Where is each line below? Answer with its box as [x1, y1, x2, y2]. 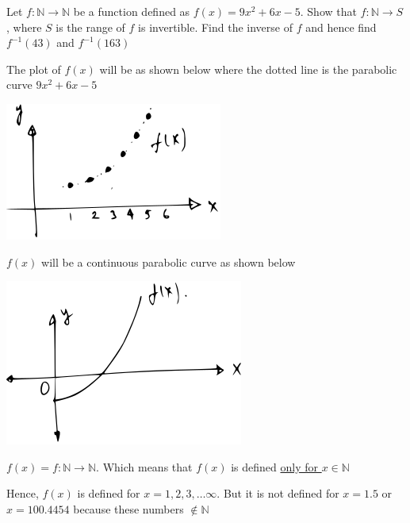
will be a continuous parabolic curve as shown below [41, 253, 296, 270]
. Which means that [96, 458, 193, 475]
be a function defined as [73, 3, 190, 19]
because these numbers [73, 500, 184, 517]
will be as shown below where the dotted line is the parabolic [99, 60, 397, 77]
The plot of [6, 60, 61, 77]
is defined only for [231, 458, 318, 475]
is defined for [77, 485, 140, 502]
